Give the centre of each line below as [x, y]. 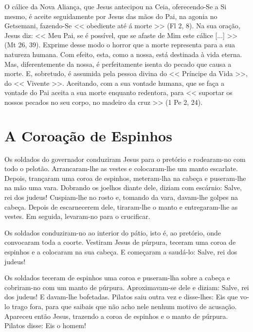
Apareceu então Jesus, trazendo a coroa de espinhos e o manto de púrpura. [116, 316]
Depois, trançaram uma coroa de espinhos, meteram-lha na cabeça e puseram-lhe [125, 178]
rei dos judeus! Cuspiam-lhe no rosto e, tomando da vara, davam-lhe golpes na [121, 197]
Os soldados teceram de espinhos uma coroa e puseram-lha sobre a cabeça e [117, 278]
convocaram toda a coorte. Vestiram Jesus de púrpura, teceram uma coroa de [120, 242]
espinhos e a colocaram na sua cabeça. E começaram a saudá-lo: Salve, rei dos [121, 252]
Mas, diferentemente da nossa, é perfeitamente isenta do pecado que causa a [118, 64]
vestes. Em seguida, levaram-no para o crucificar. [77, 216]
